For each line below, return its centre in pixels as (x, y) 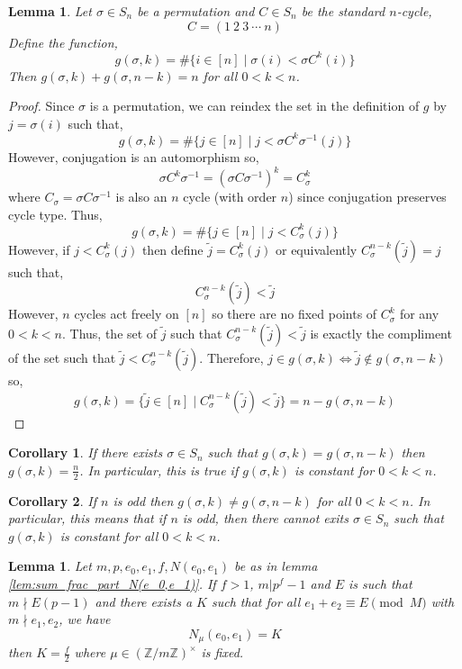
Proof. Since (41, 106)
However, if (39, 249)
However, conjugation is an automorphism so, (134, 156)
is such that (380, 583)
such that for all (256, 601)
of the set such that (62, 357)
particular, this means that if (87, 518)
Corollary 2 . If (52, 500)
